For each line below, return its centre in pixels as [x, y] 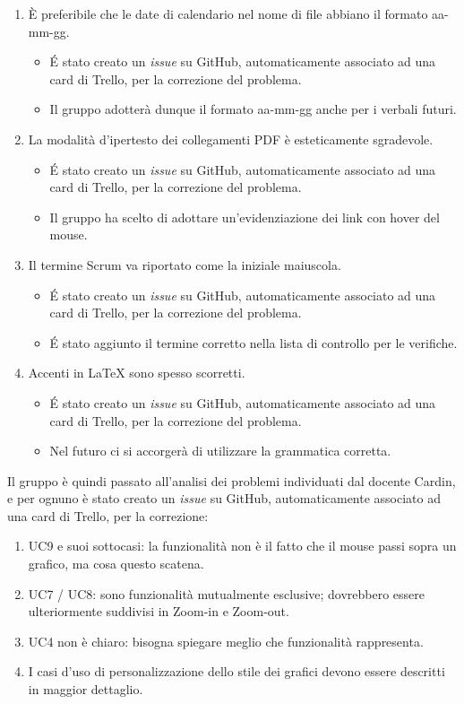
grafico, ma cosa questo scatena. [116, 564]
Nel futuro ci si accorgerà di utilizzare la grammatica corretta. [220, 451]
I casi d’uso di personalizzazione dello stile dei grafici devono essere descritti [236, 671]
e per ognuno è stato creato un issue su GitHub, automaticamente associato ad [224, 498]
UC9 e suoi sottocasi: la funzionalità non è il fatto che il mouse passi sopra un [242, 546]
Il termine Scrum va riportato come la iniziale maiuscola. [185, 264]
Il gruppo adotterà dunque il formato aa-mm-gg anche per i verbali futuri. [253, 109]
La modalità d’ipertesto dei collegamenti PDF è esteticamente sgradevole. [231, 139]
